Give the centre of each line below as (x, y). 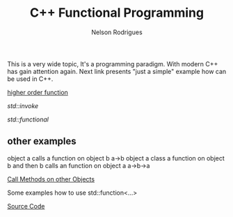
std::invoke (23, 105)
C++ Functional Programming (117, 13)
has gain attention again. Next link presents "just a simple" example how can (117, 71)
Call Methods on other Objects (51, 179)
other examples (42, 141)
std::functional (28, 119)
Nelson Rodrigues (117, 32)
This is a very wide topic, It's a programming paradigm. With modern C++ (113, 63)
